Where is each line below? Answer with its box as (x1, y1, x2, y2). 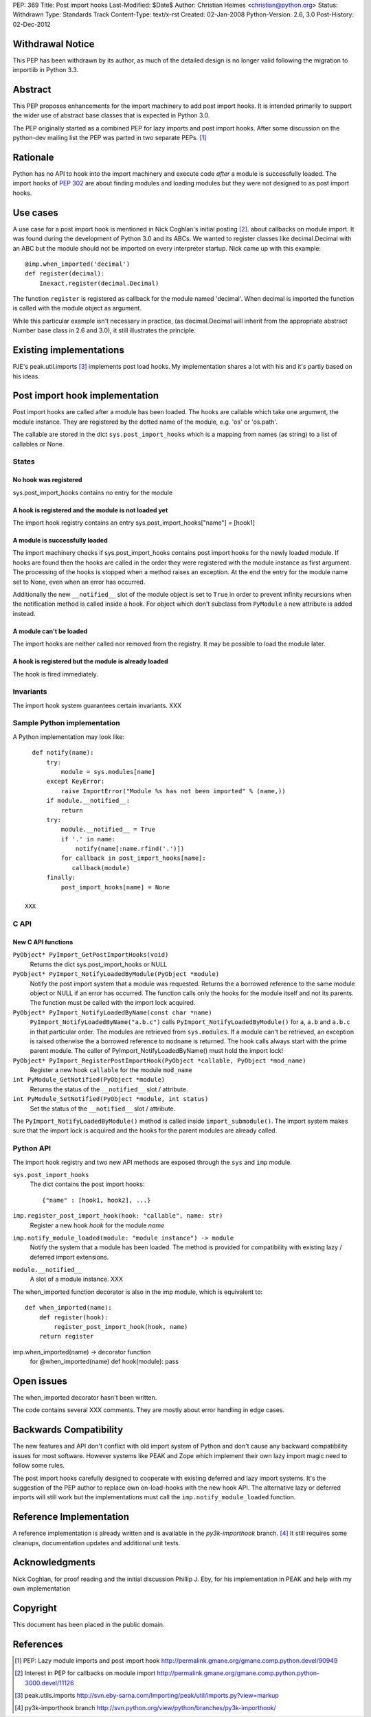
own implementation (12, 1584, 71, 1593)
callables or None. (12, 440, 65, 448)
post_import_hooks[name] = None (60, 883, 170, 891)
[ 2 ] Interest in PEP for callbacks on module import (14, 1669, 156, 1677)
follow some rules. (12, 1462, 65, 1470)
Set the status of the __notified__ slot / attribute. (30, 1104, 176, 1113)
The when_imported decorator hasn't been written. (12, 1394, 157, 1402)
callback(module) (71, 864, 131, 872)
